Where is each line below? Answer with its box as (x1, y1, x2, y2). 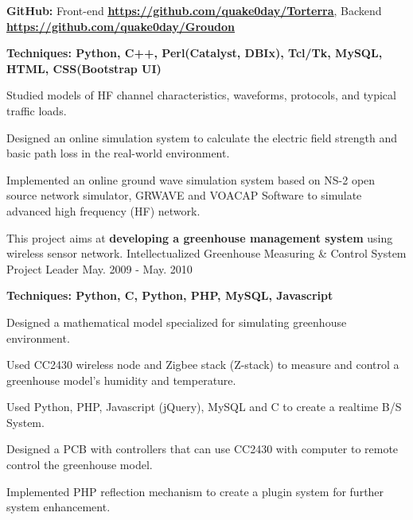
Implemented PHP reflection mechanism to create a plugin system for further (6, 483, 384, 499)
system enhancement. (6, 499, 111, 515)
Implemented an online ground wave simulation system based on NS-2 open (6, 171, 376, 188)
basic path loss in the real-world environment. (6, 145, 230, 161)
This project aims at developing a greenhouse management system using (6, 229, 393, 246)
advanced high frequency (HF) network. (6, 202, 201, 219)
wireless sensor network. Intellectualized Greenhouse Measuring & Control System (6, 245, 407, 262)
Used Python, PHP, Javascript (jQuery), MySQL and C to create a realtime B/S (6, 398, 402, 415)
